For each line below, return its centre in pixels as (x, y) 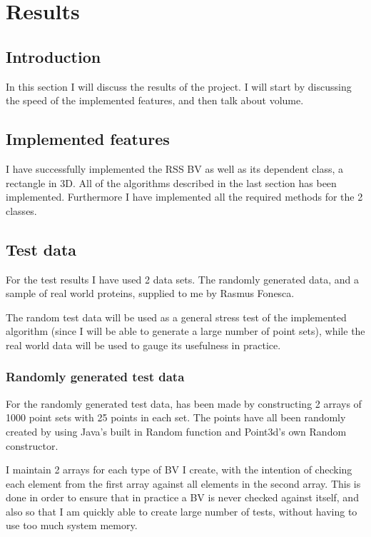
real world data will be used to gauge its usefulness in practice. (143, 345)
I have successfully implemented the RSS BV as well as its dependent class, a (175, 168)
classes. (21, 210)
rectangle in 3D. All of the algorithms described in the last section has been (171, 182)
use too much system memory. (72, 525)
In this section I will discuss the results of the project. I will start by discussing (179, 86)
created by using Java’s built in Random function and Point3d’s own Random (176, 431)
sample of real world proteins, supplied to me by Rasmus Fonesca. (150, 293)
